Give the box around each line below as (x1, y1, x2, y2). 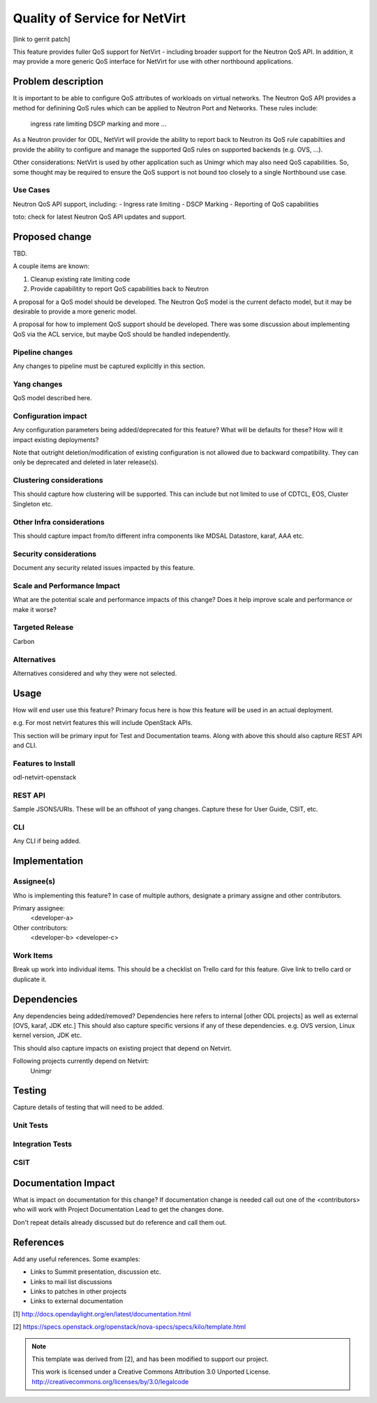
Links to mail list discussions (30, 1277, 112, 1286)
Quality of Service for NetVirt (13, 10, 186, 26)
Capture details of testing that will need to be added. (13, 1103, 164, 1112)
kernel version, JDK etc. (13, 1031, 82, 1040)
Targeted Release (13, 622, 74, 632)
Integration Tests (13, 1139, 73, 1149)
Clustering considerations (13, 476, 104, 485)
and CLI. (13, 741, 38, 750)
